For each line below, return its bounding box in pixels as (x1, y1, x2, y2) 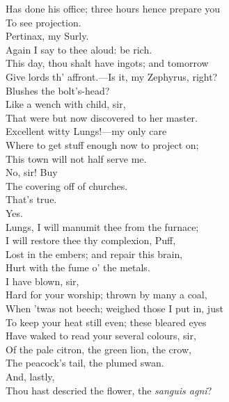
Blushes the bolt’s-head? (6, 83, 110, 97)
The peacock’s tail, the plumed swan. (6, 355, 164, 370)
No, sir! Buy (6, 165, 58, 179)
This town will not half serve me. (6, 151, 147, 166)
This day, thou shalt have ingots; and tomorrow (6, 56, 209, 70)
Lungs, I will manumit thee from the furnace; (6, 219, 199, 234)
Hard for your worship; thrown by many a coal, (6, 287, 207, 302)
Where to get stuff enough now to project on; (6, 137, 199, 152)
